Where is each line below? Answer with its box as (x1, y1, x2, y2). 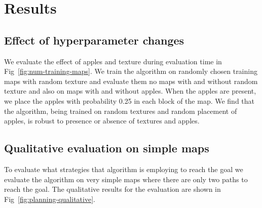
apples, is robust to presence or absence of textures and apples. (4, 115, 200, 126)
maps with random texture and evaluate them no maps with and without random (4, 75, 258, 86)
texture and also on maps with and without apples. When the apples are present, (4, 86, 256, 96)
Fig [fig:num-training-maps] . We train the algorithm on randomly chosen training (4, 66, 257, 76)
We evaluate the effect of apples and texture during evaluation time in (4, 56, 222, 66)
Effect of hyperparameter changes (4, 32, 184, 48)
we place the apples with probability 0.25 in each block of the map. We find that (4, 95, 255, 106)
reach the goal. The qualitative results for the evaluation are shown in (4, 184, 221, 194)
